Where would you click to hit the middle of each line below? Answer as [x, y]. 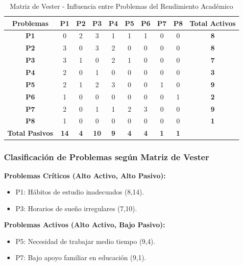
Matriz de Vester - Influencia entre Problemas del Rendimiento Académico [121, 6]
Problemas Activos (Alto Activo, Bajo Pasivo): [85, 225]
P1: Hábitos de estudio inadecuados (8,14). [80, 192]
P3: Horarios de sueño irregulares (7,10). [76, 208]
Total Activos [212, 23]
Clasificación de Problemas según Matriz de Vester [107, 157]
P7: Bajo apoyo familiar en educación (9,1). [81, 257]
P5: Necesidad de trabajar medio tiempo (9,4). [85, 241]
